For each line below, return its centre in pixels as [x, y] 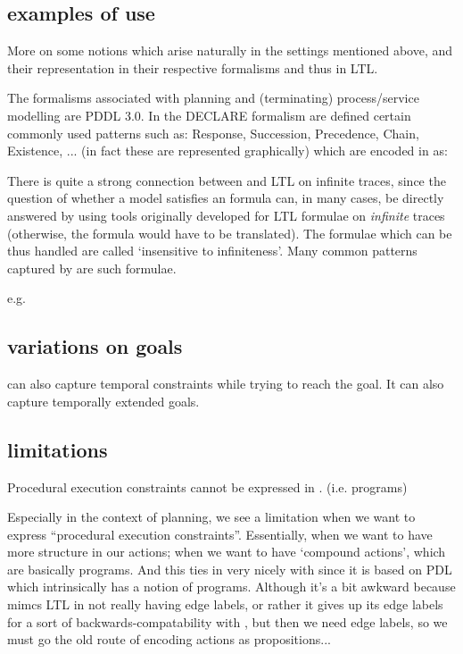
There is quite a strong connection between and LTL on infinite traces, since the [227, 180]
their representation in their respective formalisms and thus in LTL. [193, 67]
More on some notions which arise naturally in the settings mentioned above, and [230, 50]
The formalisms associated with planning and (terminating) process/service [213, 98]
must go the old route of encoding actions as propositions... [169, 639]
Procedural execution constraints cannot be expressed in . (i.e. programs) [207, 486]
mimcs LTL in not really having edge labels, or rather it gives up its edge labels [225, 604]
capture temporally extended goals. [103, 401]
